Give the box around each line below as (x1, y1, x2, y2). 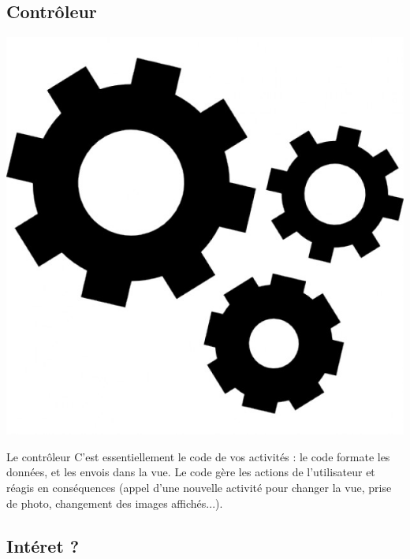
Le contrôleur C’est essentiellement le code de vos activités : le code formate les (6, 448, 390, 464)
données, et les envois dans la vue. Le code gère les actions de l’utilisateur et (6, 464, 375, 480)
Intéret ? (6, 533, 80, 557)
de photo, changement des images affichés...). (6, 494, 223, 511)
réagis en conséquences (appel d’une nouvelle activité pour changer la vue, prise (6, 479, 392, 495)
